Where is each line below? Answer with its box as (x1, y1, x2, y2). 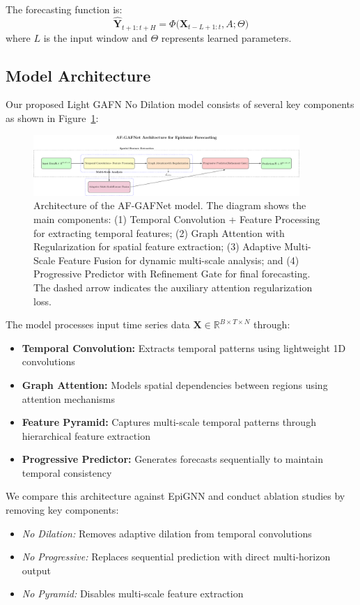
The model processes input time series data (6, 317, 190, 332)
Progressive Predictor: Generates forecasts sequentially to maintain (22, 452, 323, 466)
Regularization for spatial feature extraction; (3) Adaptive (33, 239, 281, 254)
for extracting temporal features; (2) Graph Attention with (33, 225, 285, 240)
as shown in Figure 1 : (6, 111, 99, 125)
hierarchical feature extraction (22, 428, 150, 443)
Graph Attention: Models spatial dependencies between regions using (22, 377, 328, 392)
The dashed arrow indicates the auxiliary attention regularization (33, 279, 313, 294)
